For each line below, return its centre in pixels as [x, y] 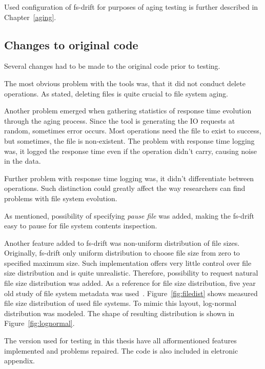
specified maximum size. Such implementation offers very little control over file [128, 263]
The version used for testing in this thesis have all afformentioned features [120, 341]
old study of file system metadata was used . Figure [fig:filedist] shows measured [131, 293]
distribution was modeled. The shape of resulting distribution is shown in [119, 313]
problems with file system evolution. [61, 198]
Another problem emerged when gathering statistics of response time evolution [128, 111]
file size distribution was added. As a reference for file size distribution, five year [130, 283]
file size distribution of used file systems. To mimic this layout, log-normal [120, 303]
